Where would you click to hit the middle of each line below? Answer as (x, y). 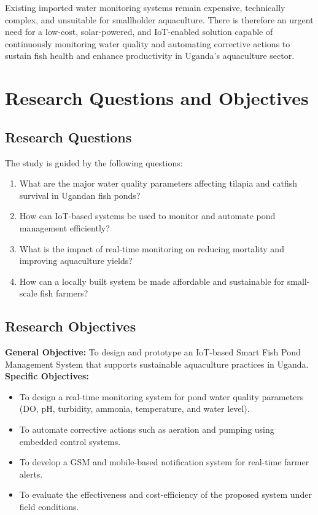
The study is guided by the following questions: (94, 162)
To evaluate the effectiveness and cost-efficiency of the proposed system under (165, 494)
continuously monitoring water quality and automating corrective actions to (148, 43)
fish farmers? (64, 293)
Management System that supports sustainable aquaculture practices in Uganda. (157, 364)
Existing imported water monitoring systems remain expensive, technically (145, 7)
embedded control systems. (70, 441)
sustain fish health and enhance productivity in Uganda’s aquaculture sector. (150, 56)
